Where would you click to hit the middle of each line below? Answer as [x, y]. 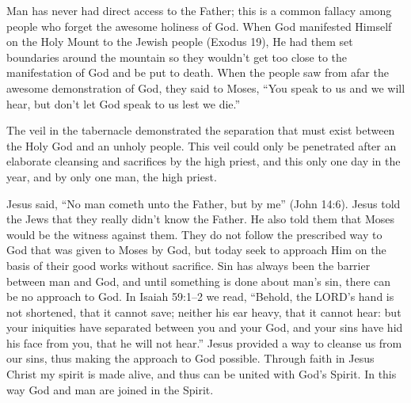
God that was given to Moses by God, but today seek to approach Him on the [196, 250]
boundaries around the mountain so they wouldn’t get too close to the [177, 57]
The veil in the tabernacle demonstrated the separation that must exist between [201, 130]
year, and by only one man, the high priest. [112, 176]
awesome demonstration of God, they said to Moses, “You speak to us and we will [206, 87]
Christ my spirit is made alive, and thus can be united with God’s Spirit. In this [202, 374]
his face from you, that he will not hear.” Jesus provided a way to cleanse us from [204, 342]
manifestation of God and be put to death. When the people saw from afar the [198, 72]
